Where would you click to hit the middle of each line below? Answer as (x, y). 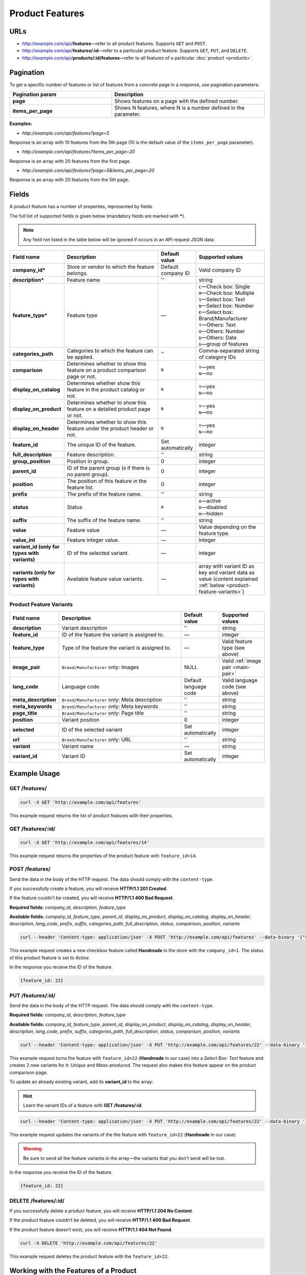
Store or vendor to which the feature (111, 267)
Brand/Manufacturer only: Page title (103, 713)
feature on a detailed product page (109, 409)
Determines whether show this (104, 383)
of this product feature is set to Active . (50, 958)
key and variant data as (227, 572)
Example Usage (35, 773)
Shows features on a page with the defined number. (177, 101)
